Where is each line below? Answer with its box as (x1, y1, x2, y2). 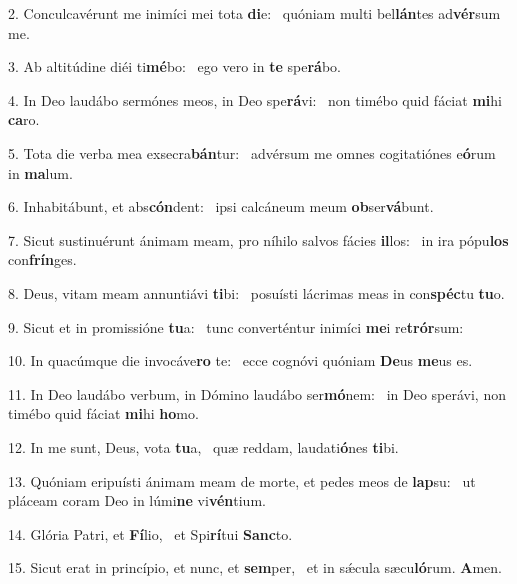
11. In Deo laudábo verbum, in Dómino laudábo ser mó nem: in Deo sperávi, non (8, 383, 506, 404)
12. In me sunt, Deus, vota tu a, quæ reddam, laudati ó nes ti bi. (8, 436, 399, 457)
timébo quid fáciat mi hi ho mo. (8, 403, 199, 424)
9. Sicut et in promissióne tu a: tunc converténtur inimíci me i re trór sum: (8, 316, 464, 337)
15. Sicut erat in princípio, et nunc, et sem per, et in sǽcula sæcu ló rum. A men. (8, 557, 502, 578)
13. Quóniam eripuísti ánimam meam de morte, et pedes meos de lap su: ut (8, 470, 476, 491)
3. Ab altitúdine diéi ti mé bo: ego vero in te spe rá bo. (8, 56, 341, 77)
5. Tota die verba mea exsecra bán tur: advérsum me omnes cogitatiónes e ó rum (8, 142, 496, 163)
